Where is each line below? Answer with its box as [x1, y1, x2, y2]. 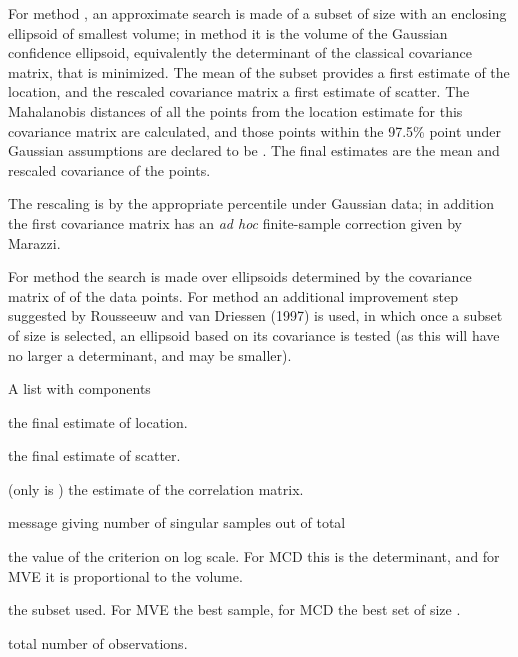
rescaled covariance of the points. [8, 159, 211, 180]
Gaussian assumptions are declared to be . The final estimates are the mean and [8, 140, 500, 161]
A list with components [8, 378, 151, 399]
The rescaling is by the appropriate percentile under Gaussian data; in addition [8, 193, 494, 214]
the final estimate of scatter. [8, 445, 181, 466]
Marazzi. [8, 232, 61, 253]
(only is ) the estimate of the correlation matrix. [8, 478, 304, 499]
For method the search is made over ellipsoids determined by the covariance [8, 266, 472, 287]
